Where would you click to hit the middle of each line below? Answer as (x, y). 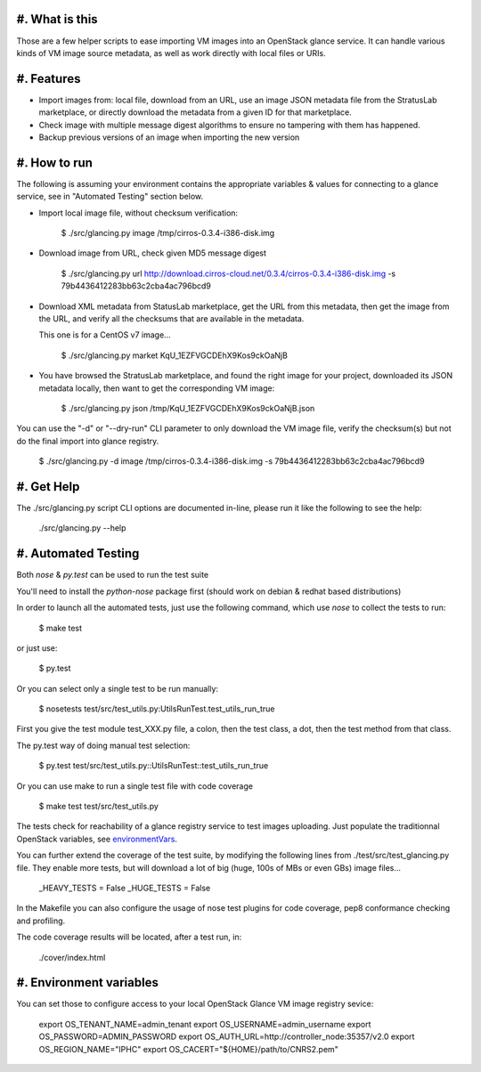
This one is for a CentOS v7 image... (105, 335)
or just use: (37, 648)
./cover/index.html (72, 957)
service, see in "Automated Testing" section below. (110, 197)
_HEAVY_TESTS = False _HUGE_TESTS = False (125, 888)
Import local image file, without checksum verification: (139, 213)
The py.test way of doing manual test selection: (103, 745)
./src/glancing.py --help (82, 528)
